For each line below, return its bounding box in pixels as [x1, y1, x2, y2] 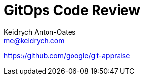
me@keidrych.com [4, 36, 65, 45]
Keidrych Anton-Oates [4, 27, 76, 36]
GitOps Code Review [4, 2, 140, 19]
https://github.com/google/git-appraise [4, 51, 130, 60]
